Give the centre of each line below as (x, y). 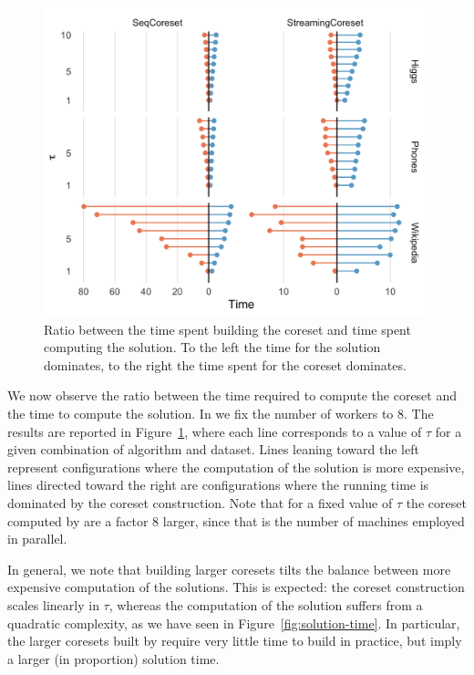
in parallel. (37, 539)
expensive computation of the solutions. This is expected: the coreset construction (236, 587)
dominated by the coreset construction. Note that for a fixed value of (200, 503)
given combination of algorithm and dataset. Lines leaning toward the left (213, 449)
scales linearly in (53, 605)
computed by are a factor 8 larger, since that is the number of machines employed (236, 520)
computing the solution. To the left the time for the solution (212, 347)
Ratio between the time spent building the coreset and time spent (227, 329)
